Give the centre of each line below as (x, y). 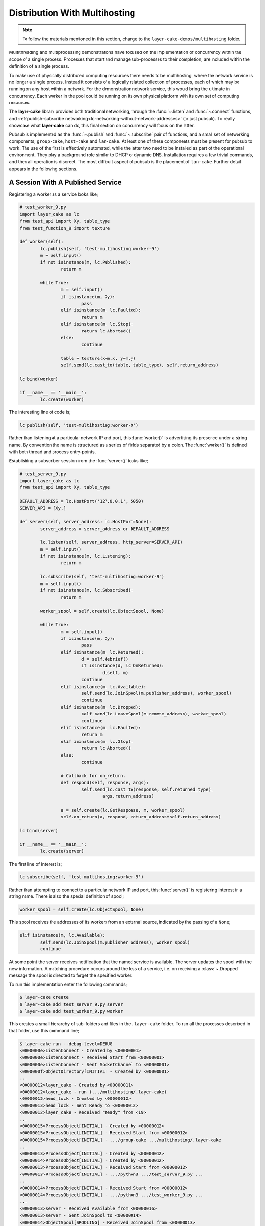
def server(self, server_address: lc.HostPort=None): (85, 522)
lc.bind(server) (39, 830)
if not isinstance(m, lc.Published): (85, 262)
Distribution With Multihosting (72, 13)
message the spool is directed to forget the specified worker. (71, 975)
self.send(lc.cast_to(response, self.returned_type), (147, 789)
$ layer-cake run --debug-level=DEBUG (66, 1044)
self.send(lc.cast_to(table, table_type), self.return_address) (140, 365)
